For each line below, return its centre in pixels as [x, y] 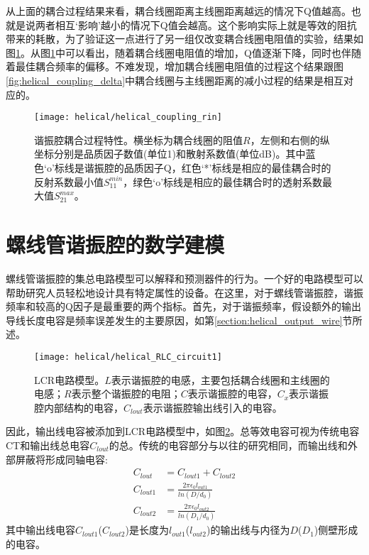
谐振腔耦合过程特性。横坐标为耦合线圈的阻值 [138, 139]
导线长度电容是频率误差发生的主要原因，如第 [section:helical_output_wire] [174, 320]
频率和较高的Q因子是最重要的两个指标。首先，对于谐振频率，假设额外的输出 [183, 306]
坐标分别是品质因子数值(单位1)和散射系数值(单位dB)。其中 [170, 154]
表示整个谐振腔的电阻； [126, 394]
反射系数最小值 [69, 181]
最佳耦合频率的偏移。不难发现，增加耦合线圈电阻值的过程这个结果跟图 [179, 66]
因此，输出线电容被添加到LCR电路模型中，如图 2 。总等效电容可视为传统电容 [183, 431]
